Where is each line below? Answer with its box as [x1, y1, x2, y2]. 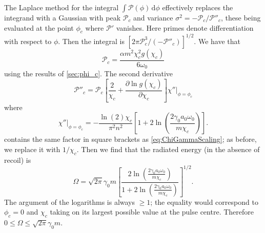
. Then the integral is [58, 35, 125, 46]
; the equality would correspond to [150, 196, 258, 207]
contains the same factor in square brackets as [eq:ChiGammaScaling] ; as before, [4, 134, 257, 144]
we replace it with [4, 144, 60, 155]
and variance [133, 12, 173, 23]
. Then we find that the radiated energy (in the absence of [76, 144, 260, 155]
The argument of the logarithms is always [4, 196, 135, 207]
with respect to [4, 35, 52, 46]
